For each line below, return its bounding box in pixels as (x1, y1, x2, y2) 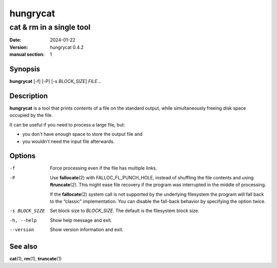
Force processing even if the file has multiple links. (50, 165, 157, 171)
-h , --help (9, 217, 37, 223)
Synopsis (9, 65, 41, 73)
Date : (9, 37, 22, 43)
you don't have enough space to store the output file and (22, 131, 143, 137)
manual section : (9, 51, 45, 57)
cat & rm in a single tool (9, 23, 91, 32)
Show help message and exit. (50, 217, 112, 223)
